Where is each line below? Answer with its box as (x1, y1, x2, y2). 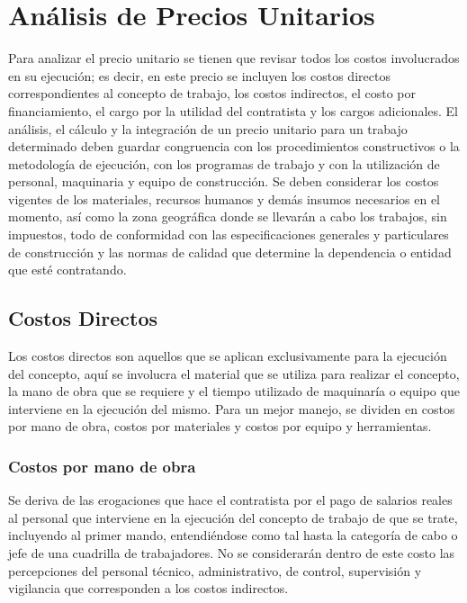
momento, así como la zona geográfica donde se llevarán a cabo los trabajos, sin (8, 207, 447, 226)
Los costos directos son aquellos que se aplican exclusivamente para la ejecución (8, 346, 447, 365)
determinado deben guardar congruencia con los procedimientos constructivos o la (8, 137, 460, 156)
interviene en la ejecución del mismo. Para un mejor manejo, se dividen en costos (8, 399, 455, 418)
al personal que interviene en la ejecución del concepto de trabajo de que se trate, (8, 508, 458, 526)
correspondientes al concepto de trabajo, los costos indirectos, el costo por (8, 84, 416, 103)
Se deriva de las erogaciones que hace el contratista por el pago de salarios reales (8, 490, 453, 509)
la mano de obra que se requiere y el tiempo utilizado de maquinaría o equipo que (8, 382, 460, 400)
